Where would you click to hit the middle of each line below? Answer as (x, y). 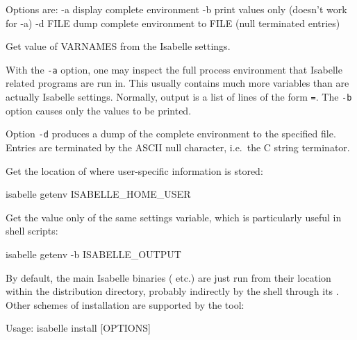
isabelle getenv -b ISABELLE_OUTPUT (93, 254)
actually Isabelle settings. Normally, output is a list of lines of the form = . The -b (179, 97)
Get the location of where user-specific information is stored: (134, 170)
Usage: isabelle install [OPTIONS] (78, 328)
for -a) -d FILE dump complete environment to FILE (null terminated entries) (173, 23)
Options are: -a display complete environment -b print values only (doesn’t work (176, 9)
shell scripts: (32, 231)
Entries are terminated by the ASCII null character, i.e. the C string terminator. (178, 147)
